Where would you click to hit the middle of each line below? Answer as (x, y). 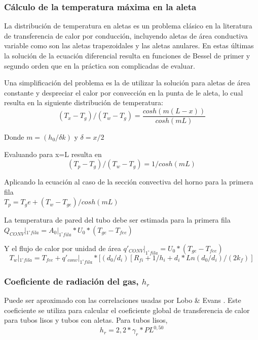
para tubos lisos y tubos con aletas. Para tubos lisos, (86, 320)
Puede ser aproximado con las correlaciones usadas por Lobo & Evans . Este (123, 300)
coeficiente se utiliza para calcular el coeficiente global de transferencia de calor (127, 310)
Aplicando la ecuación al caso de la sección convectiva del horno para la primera (129, 182)
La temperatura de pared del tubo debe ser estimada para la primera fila (117, 220)
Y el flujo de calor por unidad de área (63, 248)
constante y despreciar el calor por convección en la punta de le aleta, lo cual (124, 92)
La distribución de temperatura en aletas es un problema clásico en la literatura (128, 26)
